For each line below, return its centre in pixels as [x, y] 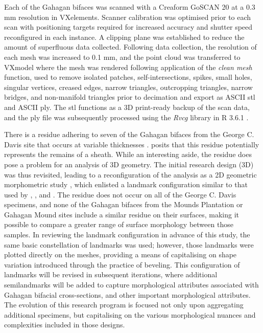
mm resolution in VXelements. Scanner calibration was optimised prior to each [128, 17]
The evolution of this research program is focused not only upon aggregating [124, 305]
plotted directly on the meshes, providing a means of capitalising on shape [121, 254]
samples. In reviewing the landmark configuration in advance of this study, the [127, 235]
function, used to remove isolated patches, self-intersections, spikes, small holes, [128, 77]
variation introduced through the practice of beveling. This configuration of [122, 264]
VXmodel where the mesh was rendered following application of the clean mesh [128, 67]
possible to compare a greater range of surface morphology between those [119, 224]
